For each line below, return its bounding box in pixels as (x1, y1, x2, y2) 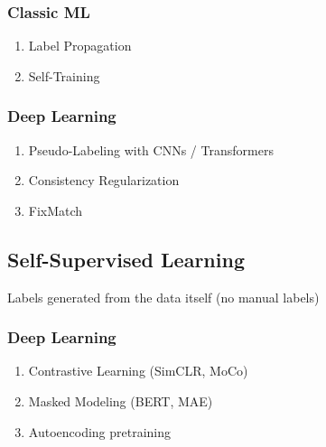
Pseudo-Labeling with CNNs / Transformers (28, 140, 274, 159)
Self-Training (28, 66, 100, 85)
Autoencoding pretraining (28, 422, 172, 441)
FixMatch (28, 200, 83, 219)
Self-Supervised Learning (7, 245, 245, 273)
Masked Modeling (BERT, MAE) (28, 392, 213, 411)
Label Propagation (28, 36, 132, 55)
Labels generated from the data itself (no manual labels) (7, 287, 320, 306)
